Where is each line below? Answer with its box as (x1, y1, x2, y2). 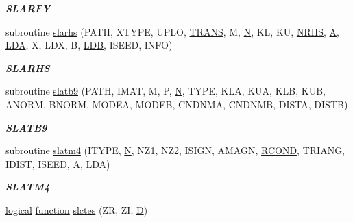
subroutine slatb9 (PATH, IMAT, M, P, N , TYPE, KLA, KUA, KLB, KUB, (5, 84, 326, 98)
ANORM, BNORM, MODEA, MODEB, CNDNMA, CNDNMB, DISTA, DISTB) (5, 97, 348, 111)
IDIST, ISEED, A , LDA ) (5, 156, 110, 171)
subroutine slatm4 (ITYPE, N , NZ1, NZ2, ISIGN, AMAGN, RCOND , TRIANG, (5, 143, 345, 158)
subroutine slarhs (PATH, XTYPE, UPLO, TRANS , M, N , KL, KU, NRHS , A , (5, 24, 339, 38)
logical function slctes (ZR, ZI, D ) (5, 202, 148, 217)
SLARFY (5, 1, 51, 15)
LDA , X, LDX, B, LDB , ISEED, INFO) (5, 38, 173, 52)
